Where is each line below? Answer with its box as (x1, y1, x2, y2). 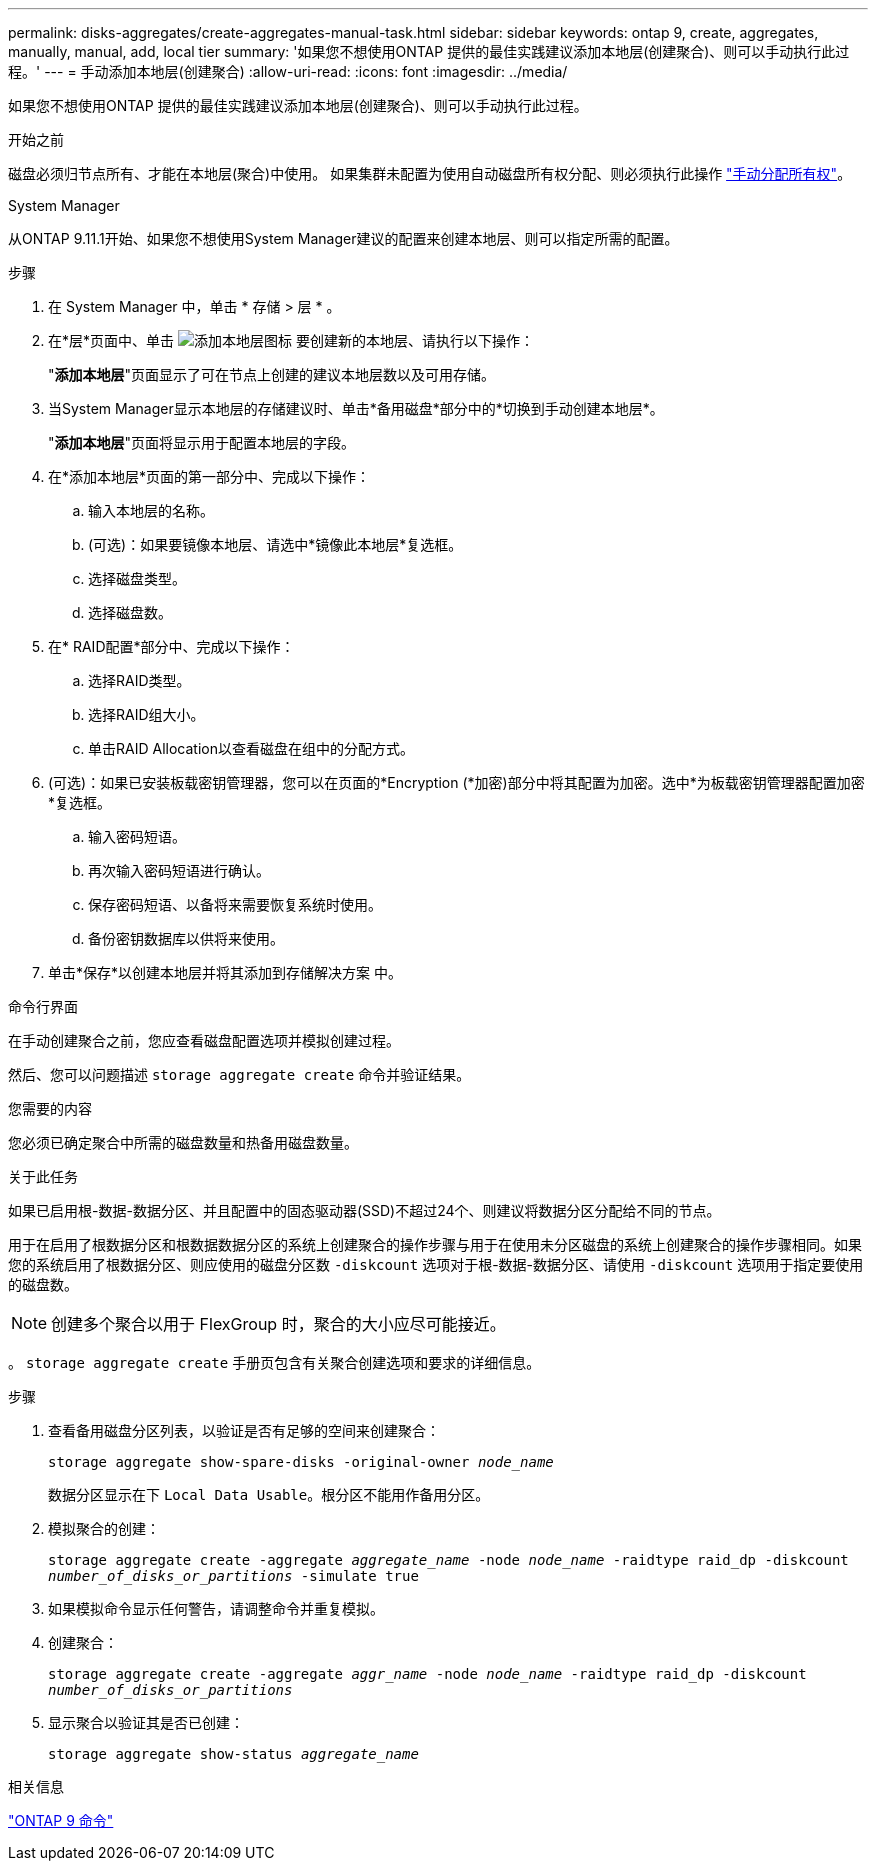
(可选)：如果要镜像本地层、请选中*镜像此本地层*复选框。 (88, 536, 463, 553)
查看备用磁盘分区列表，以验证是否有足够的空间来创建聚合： (48, 1422, 440, 1439)
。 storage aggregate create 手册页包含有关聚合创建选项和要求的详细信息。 (8, 1354, 541, 1371)
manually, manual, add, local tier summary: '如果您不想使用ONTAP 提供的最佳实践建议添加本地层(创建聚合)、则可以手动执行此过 (8, 43, 850, 60)
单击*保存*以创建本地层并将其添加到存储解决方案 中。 (48, 964, 402, 981)
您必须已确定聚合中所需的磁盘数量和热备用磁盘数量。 (8, 1134, 358, 1151)
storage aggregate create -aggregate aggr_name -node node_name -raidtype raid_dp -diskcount (48, 1666, 807, 1682)
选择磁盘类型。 (88, 570, 186, 587)
